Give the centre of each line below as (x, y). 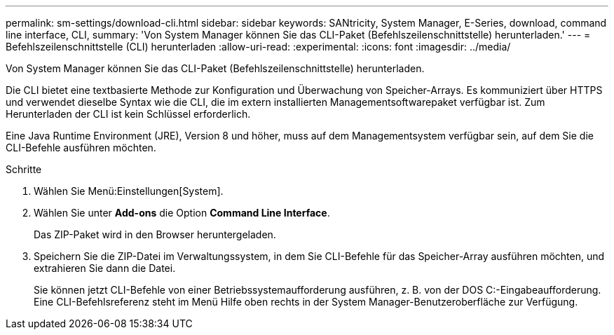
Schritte (24, 169)
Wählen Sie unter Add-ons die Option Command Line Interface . (182, 213)
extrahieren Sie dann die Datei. (105, 268)
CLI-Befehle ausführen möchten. (81, 148)
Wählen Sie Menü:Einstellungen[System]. (129, 191)
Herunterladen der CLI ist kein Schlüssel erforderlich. (128, 114)
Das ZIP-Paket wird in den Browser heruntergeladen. (155, 234)
